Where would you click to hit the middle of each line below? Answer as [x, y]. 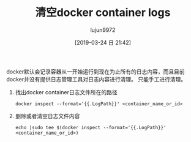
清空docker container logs [103, 13]
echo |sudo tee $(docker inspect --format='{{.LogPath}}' [91, 127]
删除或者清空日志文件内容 [47, 116]
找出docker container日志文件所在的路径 [66, 92]
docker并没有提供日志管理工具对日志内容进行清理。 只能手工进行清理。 [96, 79]
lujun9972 [103, 30]
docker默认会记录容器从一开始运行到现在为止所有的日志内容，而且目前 [95, 72]
